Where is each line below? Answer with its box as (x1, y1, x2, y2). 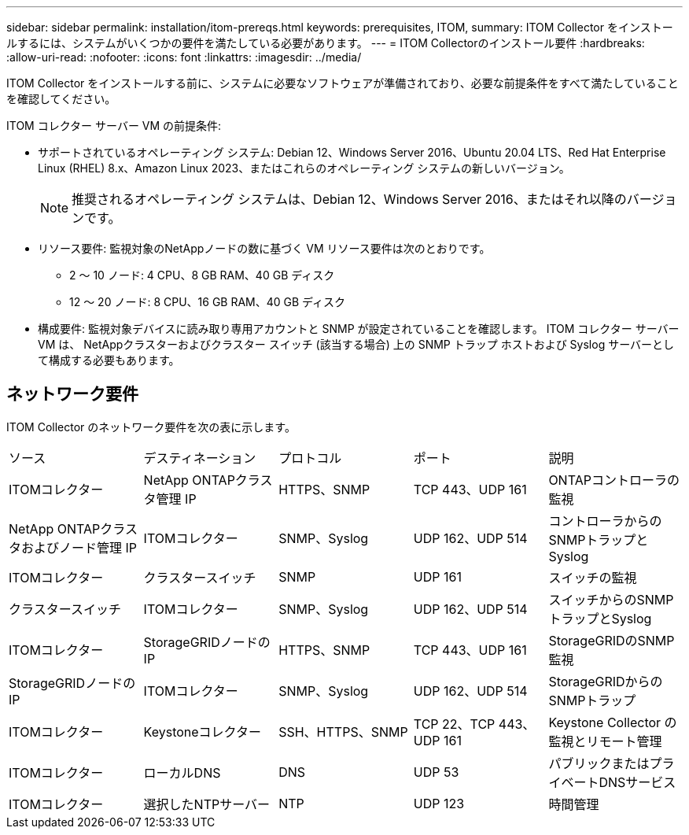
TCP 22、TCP (413, 715, 496, 732)
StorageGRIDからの (548, 673, 663, 689)
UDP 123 (413, 795, 465, 811)
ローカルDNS (143, 764, 221, 781)
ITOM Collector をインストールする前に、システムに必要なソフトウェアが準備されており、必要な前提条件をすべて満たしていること (6, 76, 679, 90)
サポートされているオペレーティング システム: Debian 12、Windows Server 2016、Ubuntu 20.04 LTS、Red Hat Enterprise (38, 146, 666, 159)
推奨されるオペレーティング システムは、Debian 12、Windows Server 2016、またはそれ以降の (72, 191, 627, 207)
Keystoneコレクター (143, 723, 261, 740)
